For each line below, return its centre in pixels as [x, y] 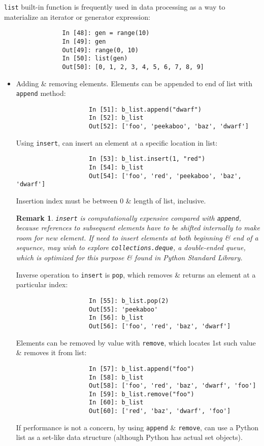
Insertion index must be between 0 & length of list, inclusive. [111, 201]
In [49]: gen [84, 41]
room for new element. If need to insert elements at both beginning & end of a [137, 237]
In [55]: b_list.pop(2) [129, 301]
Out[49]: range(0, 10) [100, 50]
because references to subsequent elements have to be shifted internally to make [138, 228]
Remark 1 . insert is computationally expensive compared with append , [128, 217]
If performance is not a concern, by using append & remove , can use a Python [137, 427]
